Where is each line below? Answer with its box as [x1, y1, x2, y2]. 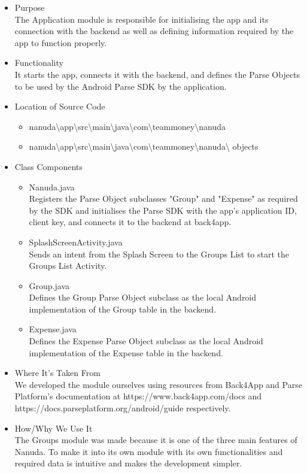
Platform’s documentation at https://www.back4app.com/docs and [14, 390, 262, 402]
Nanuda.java [29, 180, 75, 193]
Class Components [14, 160, 83, 172]
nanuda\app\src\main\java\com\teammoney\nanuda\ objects [29, 140, 259, 153]
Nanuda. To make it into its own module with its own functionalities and [14, 445, 283, 457]
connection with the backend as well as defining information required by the [14, 25, 294, 37]
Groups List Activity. [29, 259, 107, 272]
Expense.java [29, 323, 77, 335]
